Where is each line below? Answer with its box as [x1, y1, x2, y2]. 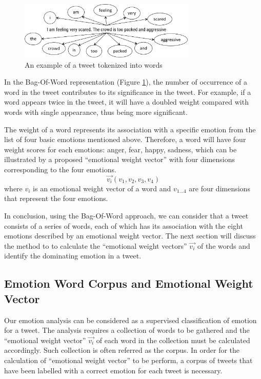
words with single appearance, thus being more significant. [4, 107, 188, 117]
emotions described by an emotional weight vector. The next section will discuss [4, 230, 256, 241]
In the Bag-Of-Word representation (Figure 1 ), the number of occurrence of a [4, 76, 248, 87]
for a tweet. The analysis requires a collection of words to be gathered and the [4, 325, 250, 335]
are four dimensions [189, 183, 250, 193]
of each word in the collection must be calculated [96, 334, 250, 345]
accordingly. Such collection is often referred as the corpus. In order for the [4, 345, 240, 355]
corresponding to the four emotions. [4, 164, 116, 174]
